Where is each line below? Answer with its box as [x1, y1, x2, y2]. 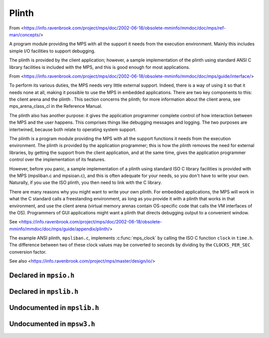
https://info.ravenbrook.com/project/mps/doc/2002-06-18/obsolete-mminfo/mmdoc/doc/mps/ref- [23, 25, 226, 31]
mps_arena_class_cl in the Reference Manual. [9, 103, 103, 109]
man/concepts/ [9, 31, 41, 37]
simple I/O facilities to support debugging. [9, 48, 96, 54]
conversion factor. [9, 249, 47, 255]
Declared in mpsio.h [9, 271, 75, 280]
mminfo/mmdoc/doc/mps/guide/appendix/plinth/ [9, 226, 110, 232]
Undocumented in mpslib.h [9, 304, 99, 312]
